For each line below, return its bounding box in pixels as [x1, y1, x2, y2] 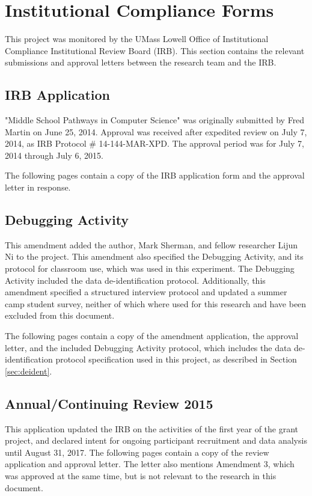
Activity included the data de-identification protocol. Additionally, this [5, 274, 266, 286]
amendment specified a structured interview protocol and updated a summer [5, 286, 287, 298]
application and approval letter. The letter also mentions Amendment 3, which [5, 458, 295, 470]
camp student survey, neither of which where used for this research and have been [5, 297, 307, 310]
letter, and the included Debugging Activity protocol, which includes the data [5, 341, 292, 354]
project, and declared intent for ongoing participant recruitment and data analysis [5, 434, 307, 447]
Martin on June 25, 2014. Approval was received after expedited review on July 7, [5, 125, 307, 138]
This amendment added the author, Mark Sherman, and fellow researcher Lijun [5, 238, 298, 251]
